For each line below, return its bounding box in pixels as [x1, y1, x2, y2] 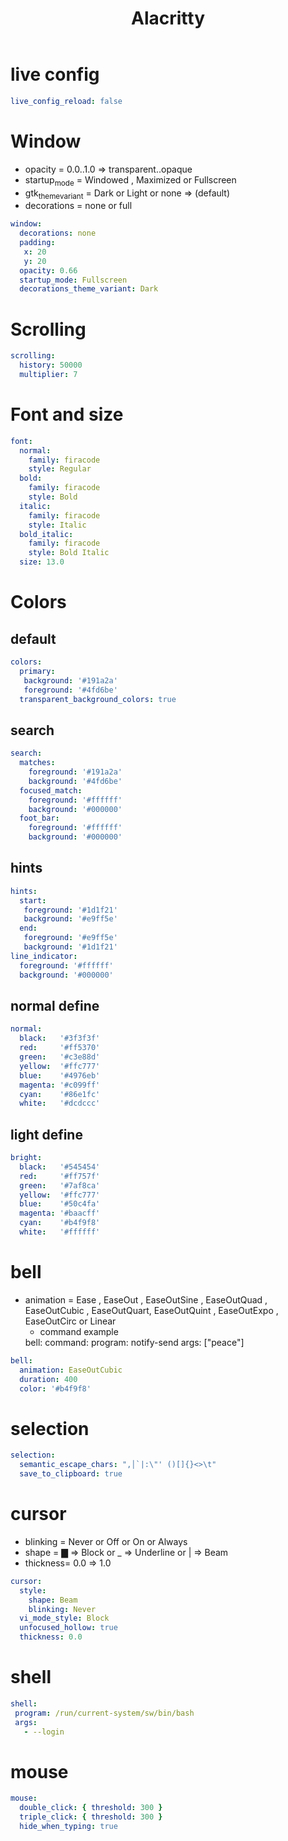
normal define [10, 997, 100, 1014]
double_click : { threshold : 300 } [19, 1803, 163, 1813]
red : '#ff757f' [19, 1171, 101, 1181]
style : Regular [28, 464, 92, 474]
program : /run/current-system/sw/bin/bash [14, 1708, 195, 1718]
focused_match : [19, 785, 83, 796]
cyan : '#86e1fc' [19, 1089, 101, 1099]
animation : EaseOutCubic [19, 1365, 123, 1375]
